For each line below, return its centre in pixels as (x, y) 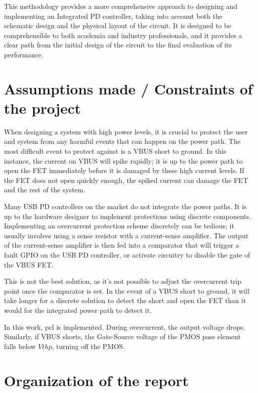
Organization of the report (96, 380)
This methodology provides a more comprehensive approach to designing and (121, 6)
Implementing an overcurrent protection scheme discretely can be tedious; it (119, 226)
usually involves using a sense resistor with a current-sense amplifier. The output (126, 235)
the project (43, 108)
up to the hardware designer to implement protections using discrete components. (128, 216)
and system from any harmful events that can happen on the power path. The (122, 141)
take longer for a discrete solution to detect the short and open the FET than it (125, 300)
